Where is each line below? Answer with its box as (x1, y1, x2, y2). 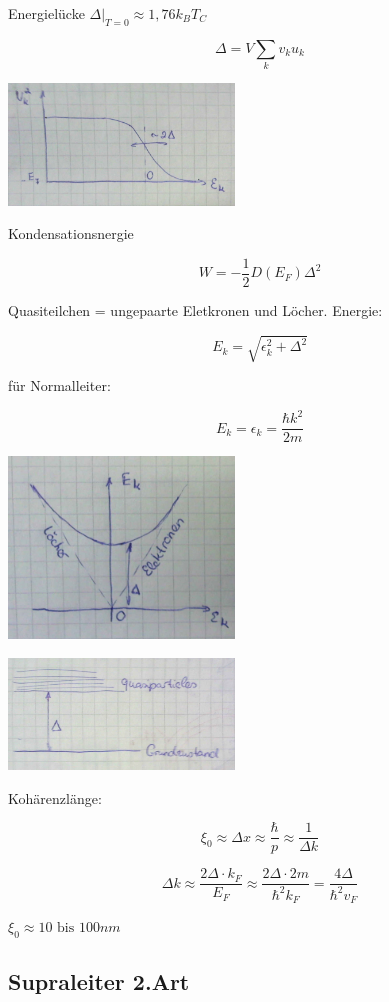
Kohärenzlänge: (8, 787, 102, 808)
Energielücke (8, 3, 85, 23)
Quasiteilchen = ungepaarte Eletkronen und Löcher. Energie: (8, 299, 383, 320)
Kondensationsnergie (8, 223, 134, 244)
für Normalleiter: (8, 375, 111, 396)
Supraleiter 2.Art (8, 966, 190, 997)
